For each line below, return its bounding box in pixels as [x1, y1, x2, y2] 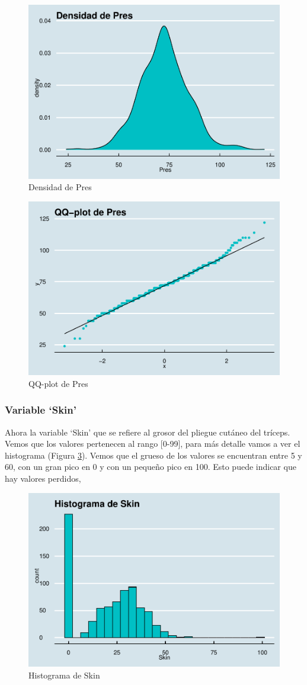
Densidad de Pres [28, 181, 92, 193]
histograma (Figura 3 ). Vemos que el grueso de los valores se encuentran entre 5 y [5, 449, 302, 461]
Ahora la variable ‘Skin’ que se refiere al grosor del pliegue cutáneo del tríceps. [5, 425, 290, 438]
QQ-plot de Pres [28, 377, 88, 389]
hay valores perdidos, [5, 472, 81, 485]
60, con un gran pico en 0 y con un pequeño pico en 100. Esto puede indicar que [5, 460, 296, 473]
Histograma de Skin [28, 668, 100, 681]
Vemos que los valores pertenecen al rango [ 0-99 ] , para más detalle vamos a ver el [5, 437, 300, 450]
